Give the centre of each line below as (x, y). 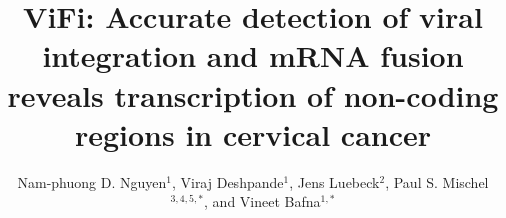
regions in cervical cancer (253, 133)
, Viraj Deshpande (227, 181)
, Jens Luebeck (334, 181)
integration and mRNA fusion (253, 55)
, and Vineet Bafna (262, 201)
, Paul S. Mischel (437, 181)
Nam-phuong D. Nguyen (92, 181)
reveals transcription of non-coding (253, 94)
